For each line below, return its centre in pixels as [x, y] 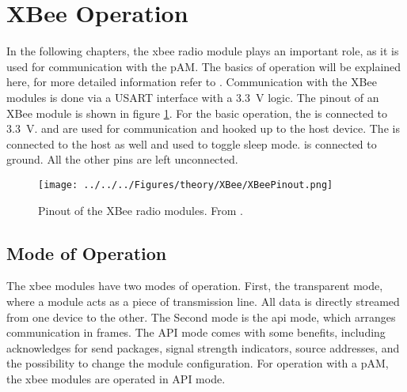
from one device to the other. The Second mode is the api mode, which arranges [201, 317]
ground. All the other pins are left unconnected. [122, 159]
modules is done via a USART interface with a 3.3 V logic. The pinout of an [193, 97]
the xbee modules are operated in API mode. [116, 378]
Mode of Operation [87, 253]
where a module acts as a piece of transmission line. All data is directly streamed [203, 301]
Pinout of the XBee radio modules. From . [141, 210]
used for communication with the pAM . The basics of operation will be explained [204, 66]
